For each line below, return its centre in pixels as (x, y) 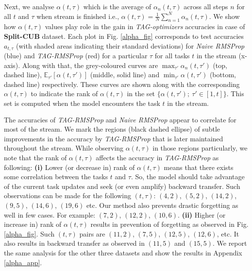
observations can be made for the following (67, 195)
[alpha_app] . (23, 262)
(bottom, (223, 75)
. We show (224, 16)
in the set (141, 93)
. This (235, 93)
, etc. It (228, 233)
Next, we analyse (29, 6)
